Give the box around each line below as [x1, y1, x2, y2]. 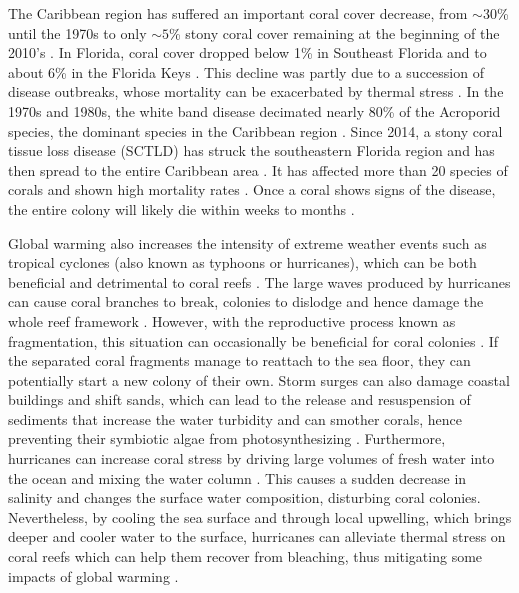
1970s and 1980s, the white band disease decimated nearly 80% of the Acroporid [8, 100, 501, 121]
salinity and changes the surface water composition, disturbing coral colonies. [8, 487, 481, 508]
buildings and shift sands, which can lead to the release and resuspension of [8, 389, 471, 410]
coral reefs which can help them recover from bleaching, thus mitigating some [8, 546, 483, 567]
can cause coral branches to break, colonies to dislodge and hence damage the [8, 291, 484, 312]
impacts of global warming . [8, 565, 179, 586]
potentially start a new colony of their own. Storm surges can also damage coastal [8, 369, 510, 390]
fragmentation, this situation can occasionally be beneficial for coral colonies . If [8, 330, 499, 351]
